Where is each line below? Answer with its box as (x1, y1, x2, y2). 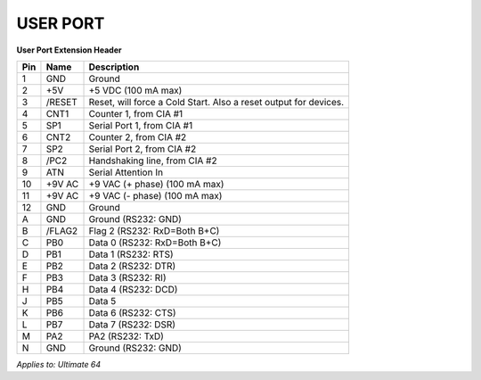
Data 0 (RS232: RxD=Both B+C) (88, 236, 222, 249)
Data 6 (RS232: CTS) (88, 306, 177, 318)
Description (88, 61, 140, 73)
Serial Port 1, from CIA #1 (88, 119, 193, 131)
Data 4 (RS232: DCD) (88, 283, 178, 295)
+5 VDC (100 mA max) (88, 84, 183, 96)
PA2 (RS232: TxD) (88, 330, 165, 343)
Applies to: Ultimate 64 (16, 359, 102, 369)
